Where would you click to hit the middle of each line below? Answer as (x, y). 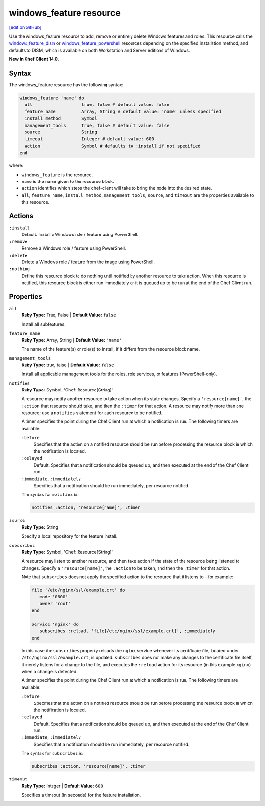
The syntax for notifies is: (50, 494)
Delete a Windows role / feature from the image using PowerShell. (88, 262)
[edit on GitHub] (25, 27)
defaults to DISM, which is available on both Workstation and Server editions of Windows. (100, 50)
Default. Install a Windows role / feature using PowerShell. (80, 234)
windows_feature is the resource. (57, 175)
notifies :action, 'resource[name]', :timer (86, 507)
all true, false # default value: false (97, 105)
